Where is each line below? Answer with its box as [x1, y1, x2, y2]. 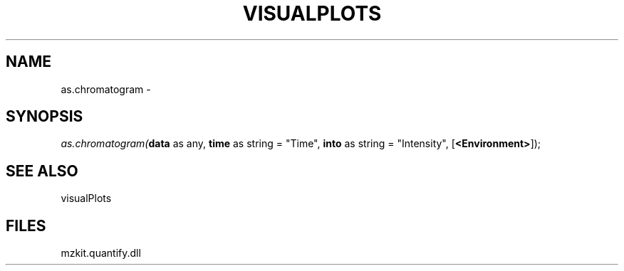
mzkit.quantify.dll [61, 247, 141, 260]
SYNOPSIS [6, 107, 83, 126]
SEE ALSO [6, 161, 78, 180]
